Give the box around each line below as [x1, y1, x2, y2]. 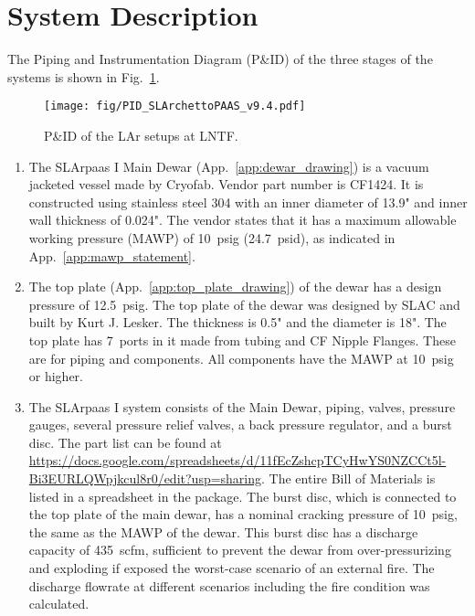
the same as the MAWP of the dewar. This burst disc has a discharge [28, 522, 418, 541]
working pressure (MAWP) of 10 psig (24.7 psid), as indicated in [28, 228, 396, 247]
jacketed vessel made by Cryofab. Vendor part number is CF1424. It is [28, 175, 424, 194]
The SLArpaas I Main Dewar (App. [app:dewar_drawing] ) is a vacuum [28, 156, 429, 175]
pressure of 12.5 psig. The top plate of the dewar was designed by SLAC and [28, 294, 460, 313]
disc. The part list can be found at [28, 432, 222, 451]
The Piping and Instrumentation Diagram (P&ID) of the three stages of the [7, 49, 433, 69]
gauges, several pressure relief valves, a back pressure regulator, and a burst [28, 415, 452, 434]
